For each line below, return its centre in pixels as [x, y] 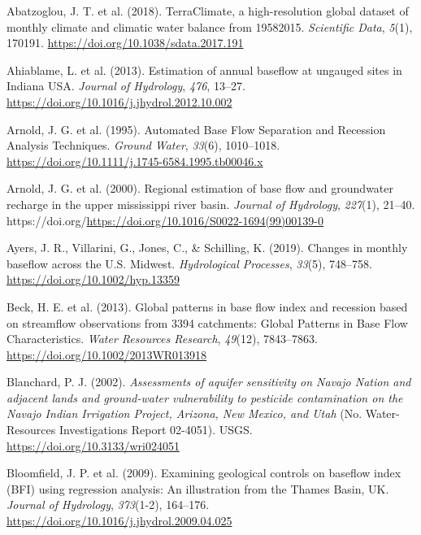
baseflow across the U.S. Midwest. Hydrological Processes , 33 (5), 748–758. [189, 263]
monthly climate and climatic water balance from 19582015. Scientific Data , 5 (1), [210, 26]
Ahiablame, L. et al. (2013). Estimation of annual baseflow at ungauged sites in [204, 70]
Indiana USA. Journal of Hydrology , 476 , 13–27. [126, 86]
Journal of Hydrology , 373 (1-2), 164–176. [108, 505]
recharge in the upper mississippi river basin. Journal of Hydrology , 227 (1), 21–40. [211, 204]
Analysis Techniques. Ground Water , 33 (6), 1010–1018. [143, 145]
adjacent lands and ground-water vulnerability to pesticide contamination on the [205, 397]
